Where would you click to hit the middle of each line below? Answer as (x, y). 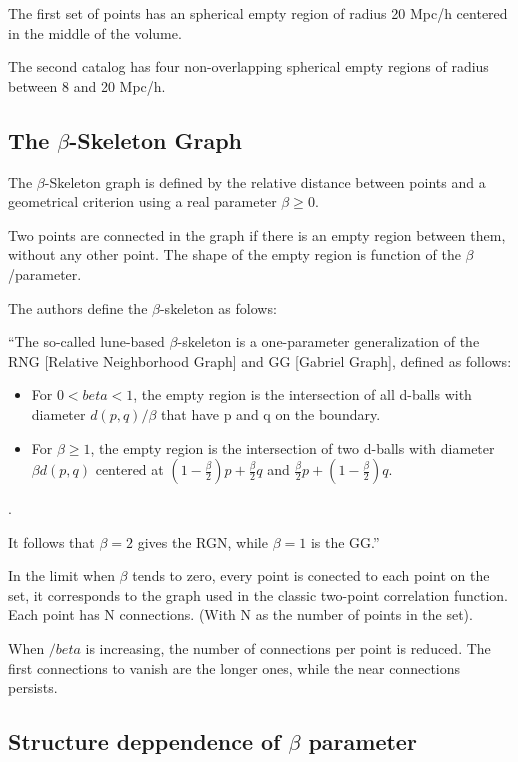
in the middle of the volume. (95, 32)
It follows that (51, 541)
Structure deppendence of (144, 741)
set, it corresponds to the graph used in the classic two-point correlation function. (258, 594)
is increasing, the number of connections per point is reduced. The (288, 648)
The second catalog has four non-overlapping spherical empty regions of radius (248, 66)
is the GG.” (345, 541)
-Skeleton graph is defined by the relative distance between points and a (265, 181)
